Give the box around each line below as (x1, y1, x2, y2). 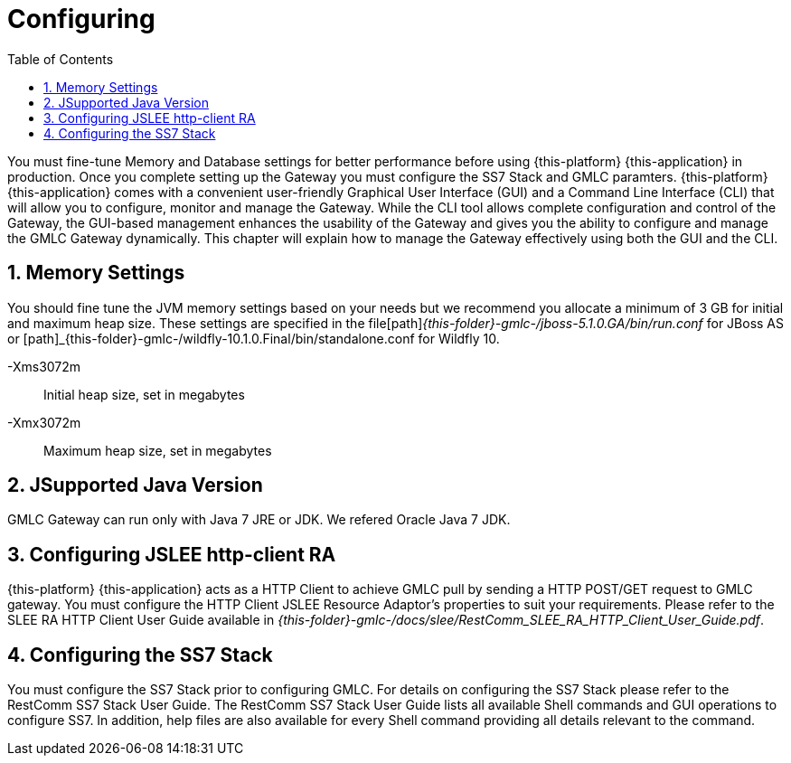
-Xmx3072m (7, 414, 81, 430)
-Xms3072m (7, 358, 81, 374)
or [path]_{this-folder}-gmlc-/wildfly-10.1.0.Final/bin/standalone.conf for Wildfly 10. (7, 330, 500, 346)
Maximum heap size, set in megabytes (43, 442, 272, 458)
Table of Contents (7, 51, 114, 67)
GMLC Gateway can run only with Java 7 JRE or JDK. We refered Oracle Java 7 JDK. (7, 512, 511, 528)
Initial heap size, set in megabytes (43, 386, 245, 402)
